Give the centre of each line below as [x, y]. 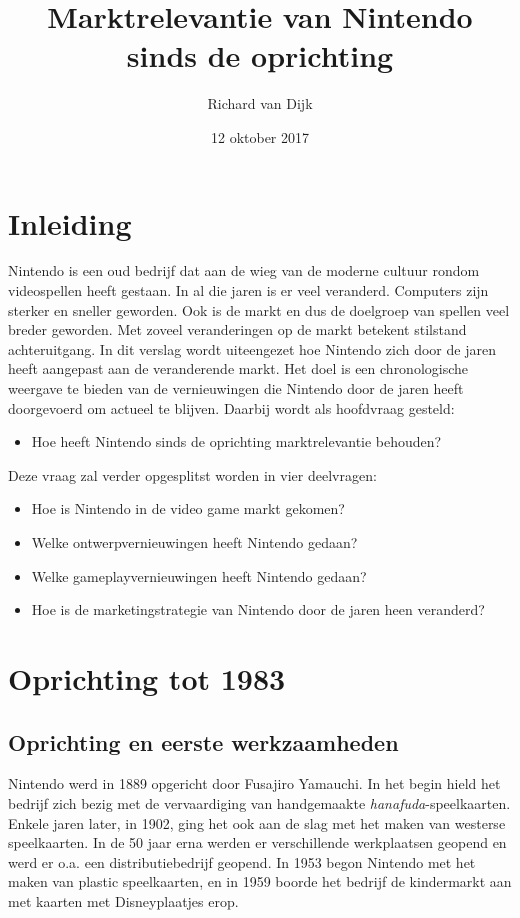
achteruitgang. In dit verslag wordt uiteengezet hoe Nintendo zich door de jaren [252, 348]
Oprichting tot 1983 [147, 677]
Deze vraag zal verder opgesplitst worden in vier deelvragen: [192, 474]
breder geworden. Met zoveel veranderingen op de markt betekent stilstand [237, 329]
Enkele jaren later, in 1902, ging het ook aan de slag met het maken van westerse [257, 822]
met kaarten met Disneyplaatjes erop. [123, 900]
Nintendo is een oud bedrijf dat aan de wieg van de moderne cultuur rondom [244, 270]
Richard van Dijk [260, 103]
